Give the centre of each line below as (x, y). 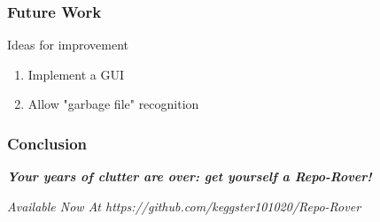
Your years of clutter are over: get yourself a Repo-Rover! (190, 176)
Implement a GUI (76, 74)
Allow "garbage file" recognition (113, 104)
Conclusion (47, 143)
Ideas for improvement (68, 45)
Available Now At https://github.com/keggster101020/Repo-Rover (184, 206)
